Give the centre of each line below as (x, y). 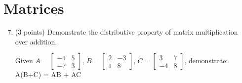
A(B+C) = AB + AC (48, 74)
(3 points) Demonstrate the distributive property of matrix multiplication (126, 32)
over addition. (36, 41)
